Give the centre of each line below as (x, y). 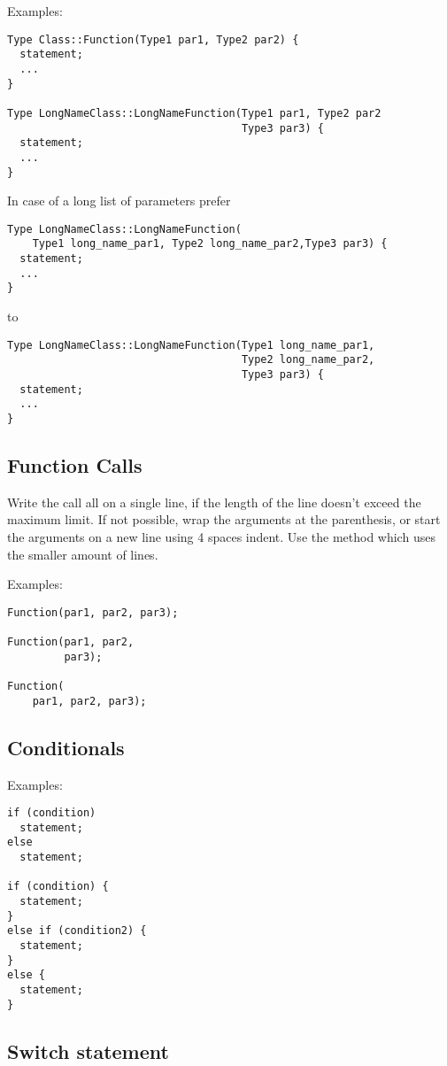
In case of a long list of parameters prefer (119, 201)
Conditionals (66, 747)
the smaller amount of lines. (83, 554)
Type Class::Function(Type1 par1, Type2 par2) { (153, 39)
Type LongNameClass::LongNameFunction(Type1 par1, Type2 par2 (194, 113)
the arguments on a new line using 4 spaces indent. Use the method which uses (221, 536)
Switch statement (88, 1051)
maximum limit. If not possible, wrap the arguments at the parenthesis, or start (224, 519)
